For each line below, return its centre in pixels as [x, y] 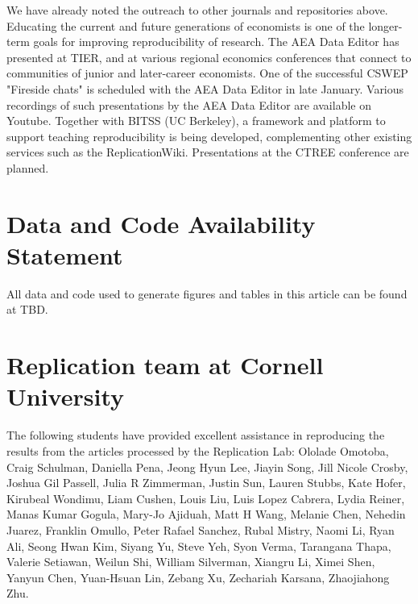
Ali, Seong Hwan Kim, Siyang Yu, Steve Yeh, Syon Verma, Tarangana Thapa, [199, 546]
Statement [65, 254]
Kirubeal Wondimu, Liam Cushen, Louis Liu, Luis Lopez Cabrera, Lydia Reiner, [206, 498]
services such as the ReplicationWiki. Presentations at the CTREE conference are [208, 152]
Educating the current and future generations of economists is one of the [186, 25]
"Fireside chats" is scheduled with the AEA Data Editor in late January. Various [205, 88]
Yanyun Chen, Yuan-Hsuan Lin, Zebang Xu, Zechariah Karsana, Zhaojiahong [198, 577]
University [65, 396]
